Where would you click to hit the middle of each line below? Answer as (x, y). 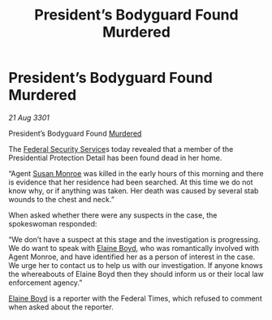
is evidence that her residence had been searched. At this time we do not (131, 182)
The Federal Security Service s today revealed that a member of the (121, 149)
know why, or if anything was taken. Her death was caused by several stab (134, 190)
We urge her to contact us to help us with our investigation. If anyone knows (136, 265)
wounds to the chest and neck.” (62, 199)
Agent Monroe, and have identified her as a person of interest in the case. (132, 257)
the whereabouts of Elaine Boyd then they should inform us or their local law (136, 274)
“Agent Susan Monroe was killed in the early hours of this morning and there (136, 173)
